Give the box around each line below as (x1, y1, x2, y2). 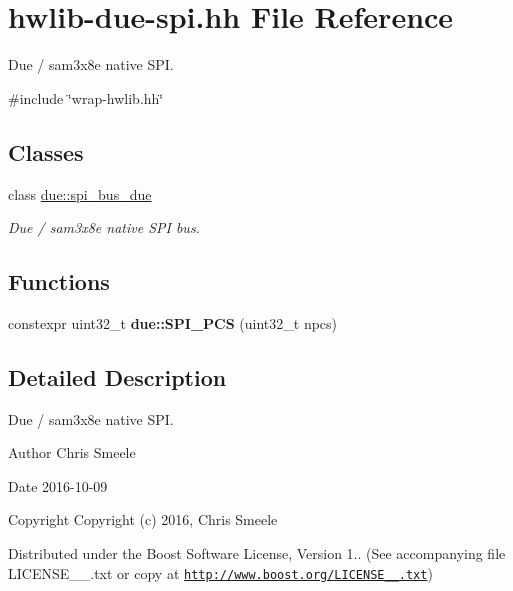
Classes (8, 136, 84, 167)
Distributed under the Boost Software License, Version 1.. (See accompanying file (8, 543, 506, 564)
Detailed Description (8, 361, 227, 392)
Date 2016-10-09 (8, 475, 108, 496)
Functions (8, 266, 110, 297)
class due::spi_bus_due (8, 183, 152, 204)
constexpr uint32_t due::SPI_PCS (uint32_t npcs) (8, 312, 338, 333)
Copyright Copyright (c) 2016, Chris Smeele (8, 509, 278, 530)
